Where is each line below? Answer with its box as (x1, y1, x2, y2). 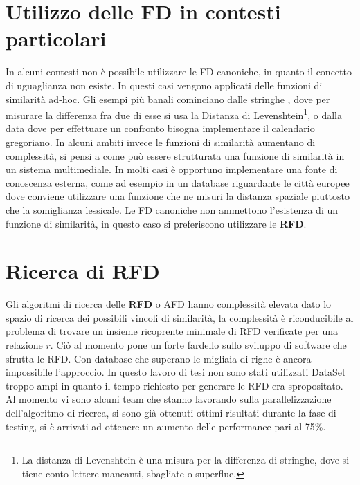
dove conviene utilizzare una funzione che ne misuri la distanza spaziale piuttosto (6, 189, 350, 203)
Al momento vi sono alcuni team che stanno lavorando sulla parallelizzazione (6, 392, 332, 406)
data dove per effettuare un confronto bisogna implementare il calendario (6, 121, 315, 136)
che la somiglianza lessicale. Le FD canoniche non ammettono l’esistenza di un (6, 202, 339, 217)
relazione (6, 338, 43, 351)
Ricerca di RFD (6, 257, 160, 285)
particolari (6, 24, 107, 53)
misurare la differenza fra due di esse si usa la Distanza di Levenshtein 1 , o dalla (6, 106, 343, 122)
